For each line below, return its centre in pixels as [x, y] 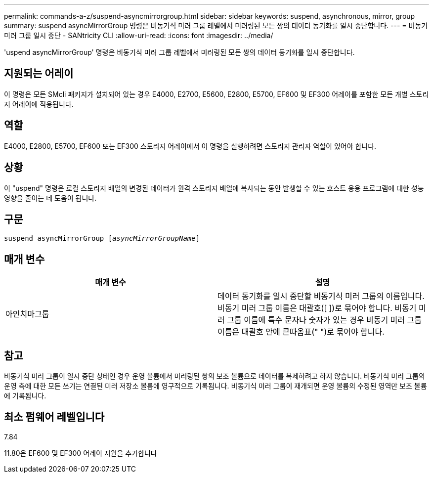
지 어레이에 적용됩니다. [39, 104]
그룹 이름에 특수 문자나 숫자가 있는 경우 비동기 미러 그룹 [325, 320]
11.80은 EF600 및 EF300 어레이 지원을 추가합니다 [81, 453]
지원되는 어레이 [39, 74]
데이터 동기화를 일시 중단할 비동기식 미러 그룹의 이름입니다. [321, 296]
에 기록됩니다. [25, 396]
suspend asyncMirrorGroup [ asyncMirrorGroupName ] [102, 238]
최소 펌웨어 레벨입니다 [54, 417]
